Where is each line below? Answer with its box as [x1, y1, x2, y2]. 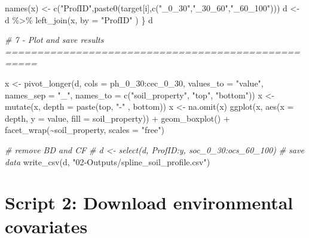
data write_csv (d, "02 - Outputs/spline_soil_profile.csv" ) [5, 155, 210, 168]
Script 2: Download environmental [5, 190, 293, 215]
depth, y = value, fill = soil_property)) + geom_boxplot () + [5, 112, 230, 124]
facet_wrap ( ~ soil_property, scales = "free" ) [5, 123, 164, 136]
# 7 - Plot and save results [5, 33, 104, 46]
